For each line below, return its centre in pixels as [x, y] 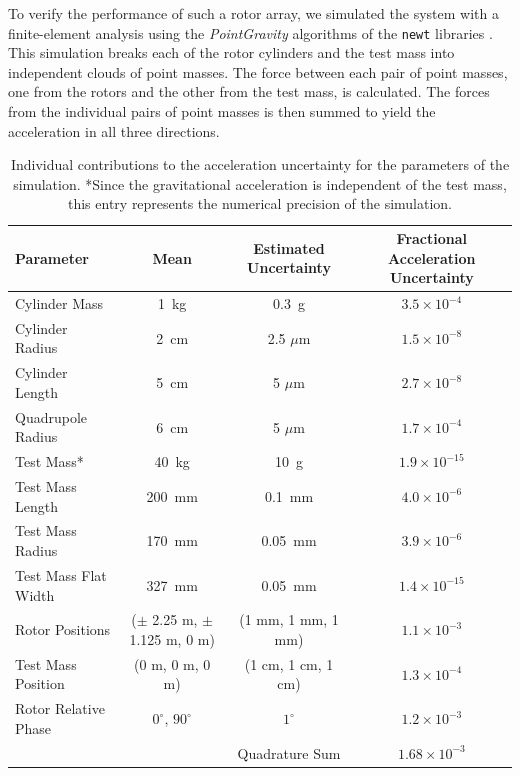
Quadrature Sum [289, 752]
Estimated [289, 247]
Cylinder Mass [59, 303]
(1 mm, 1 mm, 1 [289, 619]
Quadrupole [51, 416]
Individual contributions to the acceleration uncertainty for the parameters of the [260, 164]
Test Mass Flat [61, 574]
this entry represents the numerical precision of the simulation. [260, 203]
